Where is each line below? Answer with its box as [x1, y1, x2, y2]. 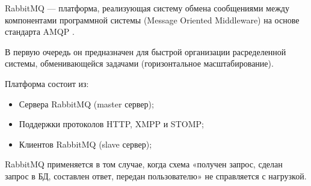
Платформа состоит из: [5, 77, 89, 89]
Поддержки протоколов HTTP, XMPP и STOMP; [19, 118, 204, 130]
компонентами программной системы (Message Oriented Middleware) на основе [5, 13, 300, 26]
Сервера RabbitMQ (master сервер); [19, 97, 154, 110]
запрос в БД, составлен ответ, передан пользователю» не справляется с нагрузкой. [5, 169, 307, 182]
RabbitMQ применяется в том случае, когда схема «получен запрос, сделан [5, 158, 283, 170]
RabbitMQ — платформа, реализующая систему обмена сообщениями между [5, 2, 289, 14]
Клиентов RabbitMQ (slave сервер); [19, 137, 152, 150]
